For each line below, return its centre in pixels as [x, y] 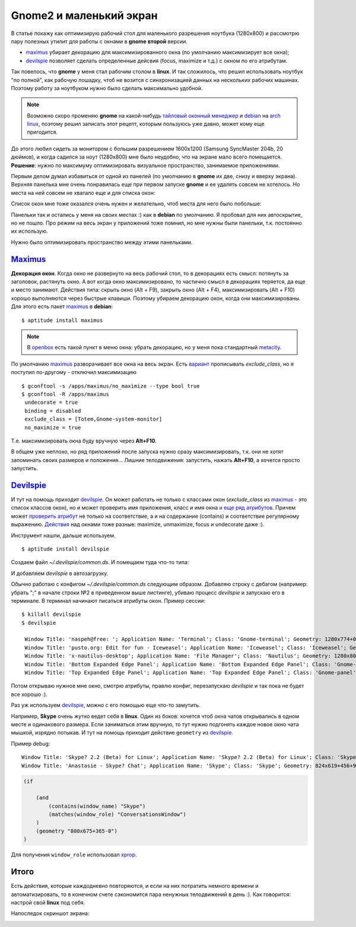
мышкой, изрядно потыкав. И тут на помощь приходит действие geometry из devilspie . [122, 733]
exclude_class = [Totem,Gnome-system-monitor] [93, 419]
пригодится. [42, 132]
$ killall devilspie [51, 614]
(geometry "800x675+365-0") [77, 831]
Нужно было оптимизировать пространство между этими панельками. [102, 242]
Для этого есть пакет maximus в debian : [62, 306]
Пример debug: [31, 744]
